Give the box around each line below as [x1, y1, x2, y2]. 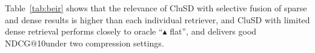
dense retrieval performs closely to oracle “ [5, 25, 163, 38]
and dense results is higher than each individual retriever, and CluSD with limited [5, 13, 310, 26]
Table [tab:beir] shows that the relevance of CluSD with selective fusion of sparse [5, 2, 307, 14]
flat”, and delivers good [170, 25, 257, 38]
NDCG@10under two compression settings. [5, 36, 164, 49]
